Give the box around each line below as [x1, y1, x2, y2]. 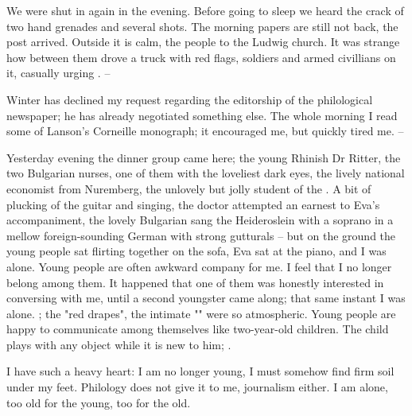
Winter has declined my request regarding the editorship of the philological [6, 91, 373, 107]
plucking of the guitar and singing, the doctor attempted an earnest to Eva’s [6, 196, 380, 212]
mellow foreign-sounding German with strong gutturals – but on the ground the [6, 227, 396, 243]
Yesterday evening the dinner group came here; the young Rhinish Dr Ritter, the [6, 149, 401, 165]
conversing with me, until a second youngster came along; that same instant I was [6, 290, 406, 306]
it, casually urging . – [6, 64, 111, 81]
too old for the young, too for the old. [6, 394, 191, 410]
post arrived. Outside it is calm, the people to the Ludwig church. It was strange [6, 33, 400, 50]
